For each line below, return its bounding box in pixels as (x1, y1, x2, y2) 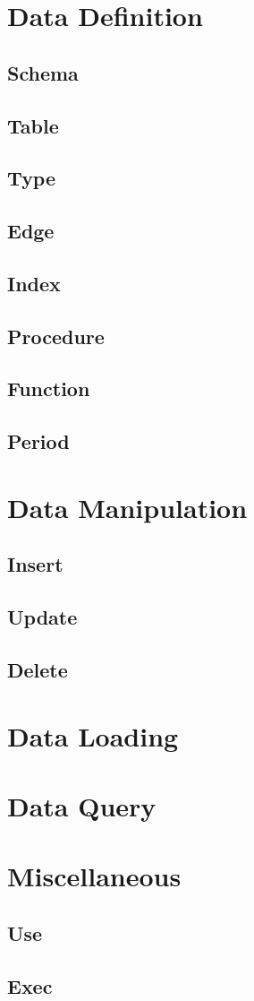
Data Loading (7, 717, 179, 754)
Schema (7, 58, 79, 86)
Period (7, 427, 70, 455)
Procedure (7, 322, 105, 349)
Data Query (7, 787, 157, 824)
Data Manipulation (7, 488, 248, 525)
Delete (7, 655, 68, 683)
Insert (7, 550, 63, 578)
